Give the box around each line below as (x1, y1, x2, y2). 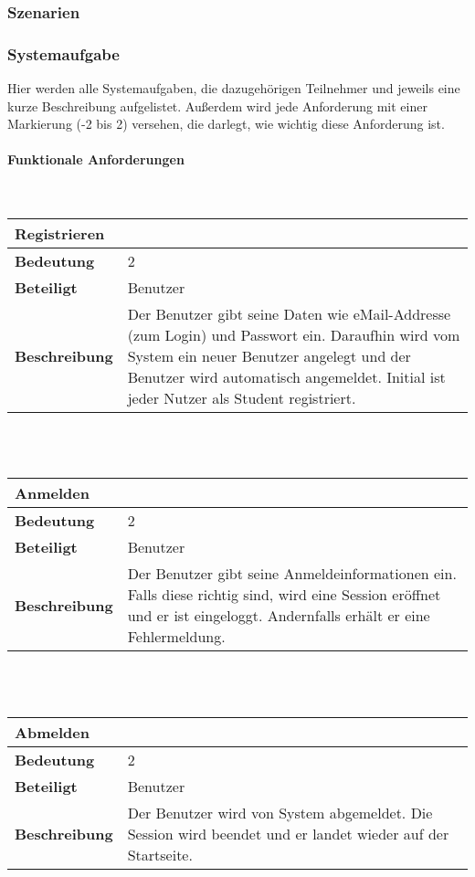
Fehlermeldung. (127, 626, 226, 648)
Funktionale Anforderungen (7, 150, 185, 169)
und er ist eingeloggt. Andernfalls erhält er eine (127, 605, 430, 627)
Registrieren (15, 223, 105, 245)
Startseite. (127, 843, 193, 865)
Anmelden (15, 482, 90, 504)
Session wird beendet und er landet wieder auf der (127, 822, 449, 844)
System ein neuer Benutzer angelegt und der (127, 345, 411, 367)
